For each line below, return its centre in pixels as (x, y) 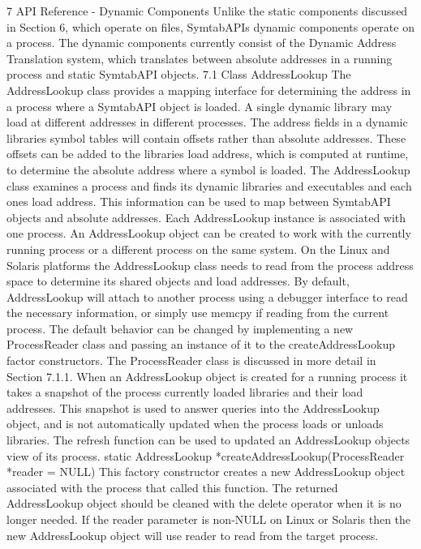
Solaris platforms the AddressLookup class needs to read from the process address (210, 265)
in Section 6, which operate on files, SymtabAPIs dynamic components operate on (210, 26)
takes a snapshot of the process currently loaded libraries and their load (185, 392)
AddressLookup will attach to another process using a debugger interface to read (207, 296)
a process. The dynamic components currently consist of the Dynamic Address (202, 43)
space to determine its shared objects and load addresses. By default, (178, 281)
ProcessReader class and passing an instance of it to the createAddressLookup (201, 344)
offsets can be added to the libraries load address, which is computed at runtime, (208, 154)
